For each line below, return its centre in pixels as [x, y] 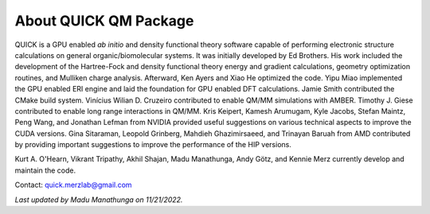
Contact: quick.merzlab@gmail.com [73, 185]
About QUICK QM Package [104, 21]
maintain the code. [45, 170]
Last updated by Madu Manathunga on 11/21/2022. [99, 200]
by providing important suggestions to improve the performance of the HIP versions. [153, 145]
